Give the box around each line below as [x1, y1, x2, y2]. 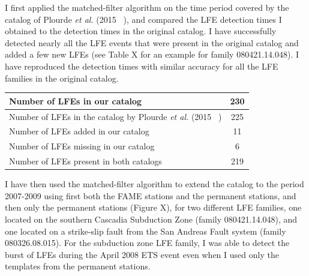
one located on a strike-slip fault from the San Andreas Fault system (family [5, 224, 286, 237]
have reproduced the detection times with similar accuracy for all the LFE [5, 59, 278, 72]
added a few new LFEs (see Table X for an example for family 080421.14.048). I [5, 48, 299, 61]
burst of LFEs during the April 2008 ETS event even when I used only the [5, 248, 279, 260]
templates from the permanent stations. [5, 260, 151, 272]
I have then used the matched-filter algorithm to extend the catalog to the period [5, 178, 304, 190]
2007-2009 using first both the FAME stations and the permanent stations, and [5, 189, 296, 202]
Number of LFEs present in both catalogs [9, 155, 162, 167]
